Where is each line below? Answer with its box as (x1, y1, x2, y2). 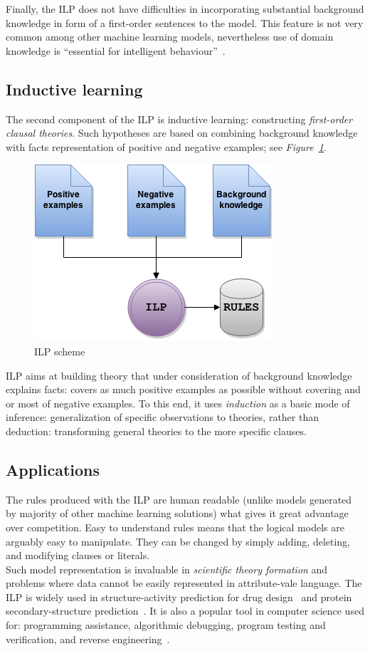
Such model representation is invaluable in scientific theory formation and (6, 561, 328, 576)
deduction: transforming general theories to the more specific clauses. (6, 423, 307, 438)
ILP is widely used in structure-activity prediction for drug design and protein (6, 589, 352, 604)
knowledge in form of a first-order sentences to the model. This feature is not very (6, 15, 364, 30)
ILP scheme (34, 343, 85, 358)
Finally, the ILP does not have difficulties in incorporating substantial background (6, 1, 364, 16)
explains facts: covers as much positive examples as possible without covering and (6, 382, 361, 397)
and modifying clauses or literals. (6, 548, 150, 563)
